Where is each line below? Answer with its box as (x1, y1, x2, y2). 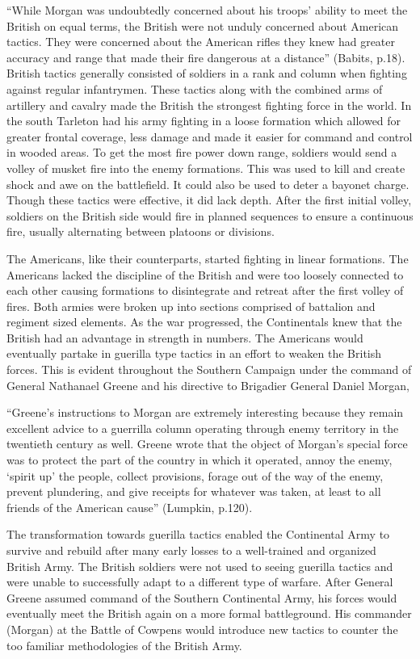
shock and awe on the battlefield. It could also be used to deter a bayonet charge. (6, 175, 409, 192)
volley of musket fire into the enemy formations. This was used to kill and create (6, 159, 405, 176)
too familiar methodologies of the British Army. (6, 636, 242, 653)
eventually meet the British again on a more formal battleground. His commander (6, 605, 412, 622)
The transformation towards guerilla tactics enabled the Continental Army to (6, 526, 390, 543)
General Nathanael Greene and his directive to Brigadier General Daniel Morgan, (6, 376, 409, 393)
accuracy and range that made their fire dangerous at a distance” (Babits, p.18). (6, 48, 405, 65)
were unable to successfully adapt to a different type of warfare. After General (6, 573, 393, 590)
